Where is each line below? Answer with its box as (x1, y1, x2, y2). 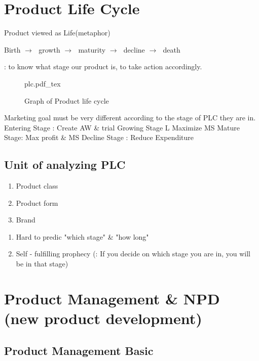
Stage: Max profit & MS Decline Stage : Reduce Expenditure (4, 132, 194, 143)
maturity (78, 44, 106, 55)
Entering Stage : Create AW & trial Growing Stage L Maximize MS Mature (4, 122, 240, 132)
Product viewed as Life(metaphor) (4, 27, 110, 38)
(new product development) (4, 308, 202, 329)
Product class (16, 180, 58, 191)
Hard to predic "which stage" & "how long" (16, 231, 149, 242)
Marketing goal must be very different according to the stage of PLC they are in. (4, 112, 256, 123)
